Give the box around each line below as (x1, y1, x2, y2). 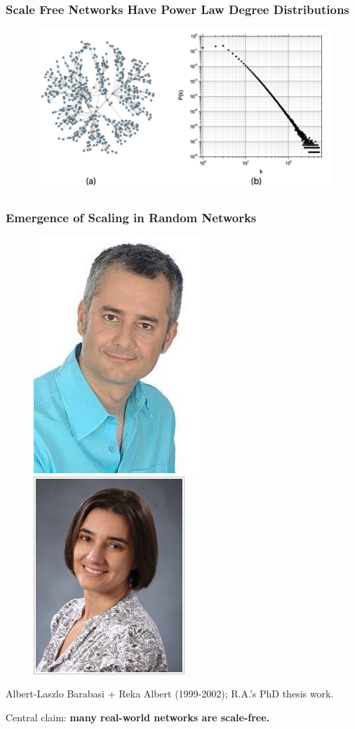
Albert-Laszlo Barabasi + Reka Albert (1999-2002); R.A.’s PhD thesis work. (6, 686, 334, 701)
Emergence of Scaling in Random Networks (6, 208, 257, 226)
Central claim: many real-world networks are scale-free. (6, 710, 270, 725)
